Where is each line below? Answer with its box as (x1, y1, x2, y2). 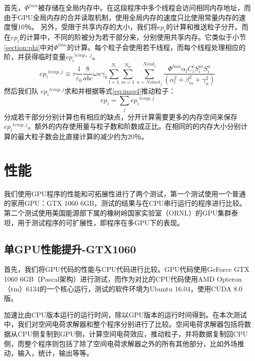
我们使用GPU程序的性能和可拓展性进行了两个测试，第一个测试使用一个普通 (4, 188, 246, 198)
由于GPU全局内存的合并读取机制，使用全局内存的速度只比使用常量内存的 (4, 12, 239, 22)
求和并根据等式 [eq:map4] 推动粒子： (64, 85, 176, 96)
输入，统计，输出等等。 (17, 348, 93, 358)
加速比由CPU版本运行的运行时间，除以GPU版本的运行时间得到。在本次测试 (4, 309, 247, 319)
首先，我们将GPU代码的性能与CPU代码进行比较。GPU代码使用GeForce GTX (4, 264, 250, 274)
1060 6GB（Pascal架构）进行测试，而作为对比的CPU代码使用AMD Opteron (4, 274, 242, 284)
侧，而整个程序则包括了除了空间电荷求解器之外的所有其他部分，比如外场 (4, 338, 237, 348)
